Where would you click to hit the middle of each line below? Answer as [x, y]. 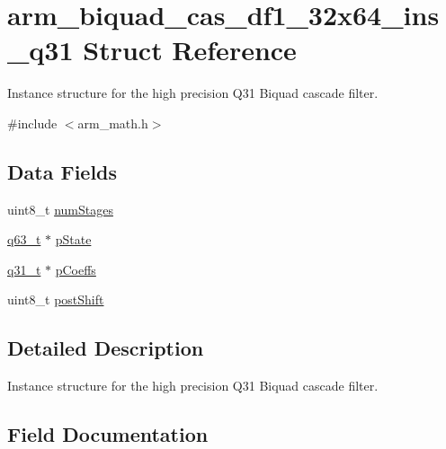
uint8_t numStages [60, 209]
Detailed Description [106, 348]
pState [73, 239]
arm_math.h [113, 123]
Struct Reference [190, 50]
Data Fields [62, 171]
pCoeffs [76, 269]
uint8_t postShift [56, 299]
